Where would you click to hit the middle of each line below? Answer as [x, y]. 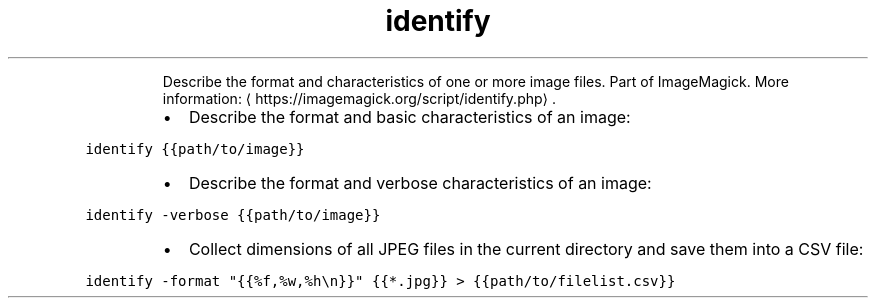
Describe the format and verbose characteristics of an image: [420, 182]
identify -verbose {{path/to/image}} [233, 214]
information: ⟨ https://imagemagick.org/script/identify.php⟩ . [359, 98]
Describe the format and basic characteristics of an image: [409, 116]
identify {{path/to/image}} [195, 148]
